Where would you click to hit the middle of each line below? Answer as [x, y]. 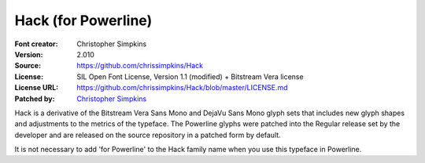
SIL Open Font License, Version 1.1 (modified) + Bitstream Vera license [190, 76]
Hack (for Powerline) [83, 20]
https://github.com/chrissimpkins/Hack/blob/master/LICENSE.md [182, 88]
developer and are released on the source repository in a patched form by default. [148, 135]
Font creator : [36, 44]
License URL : [37, 88]
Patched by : [35, 99]
